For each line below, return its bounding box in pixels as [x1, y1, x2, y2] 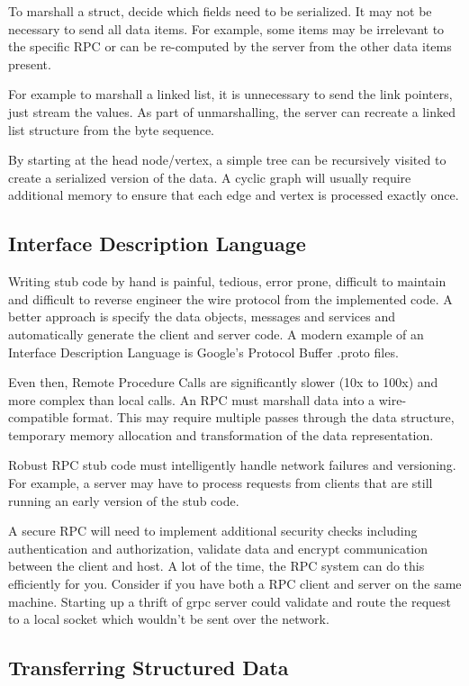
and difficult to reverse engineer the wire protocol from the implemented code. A [8, 289, 453, 308]
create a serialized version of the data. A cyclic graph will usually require [8, 167, 411, 186]
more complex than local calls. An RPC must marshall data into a [8, 390, 375, 409]
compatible [8, 408, 68, 427]
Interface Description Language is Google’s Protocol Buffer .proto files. [8, 342, 399, 361]
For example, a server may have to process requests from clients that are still [8, 474, 433, 492]
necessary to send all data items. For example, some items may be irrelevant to [8, 19, 445, 38]
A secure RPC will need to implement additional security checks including [8, 521, 418, 540]
